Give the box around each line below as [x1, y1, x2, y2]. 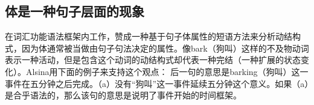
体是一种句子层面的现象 [5, 2, 144, 20]
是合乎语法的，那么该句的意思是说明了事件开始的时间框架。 [5, 89, 242, 101]
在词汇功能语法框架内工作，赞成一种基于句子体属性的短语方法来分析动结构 [5, 30, 301, 43]
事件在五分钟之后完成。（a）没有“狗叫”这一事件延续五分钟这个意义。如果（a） [5, 77, 309, 89]
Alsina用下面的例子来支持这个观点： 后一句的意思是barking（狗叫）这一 [25, 65, 309, 77]
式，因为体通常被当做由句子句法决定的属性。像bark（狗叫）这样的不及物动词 [5, 41, 309, 54]
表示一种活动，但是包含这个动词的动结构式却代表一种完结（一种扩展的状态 [5, 53, 301, 66]
